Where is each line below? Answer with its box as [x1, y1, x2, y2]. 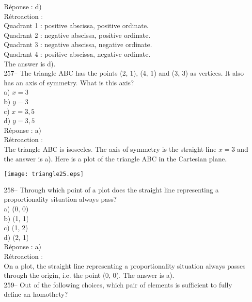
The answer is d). [4, 58, 56, 68]
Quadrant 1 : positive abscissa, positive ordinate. [4, 20, 149, 31]
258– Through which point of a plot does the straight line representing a [4, 184, 219, 194]
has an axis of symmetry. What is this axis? [4, 77, 134, 87]
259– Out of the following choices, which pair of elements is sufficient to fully [4, 279, 232, 289]
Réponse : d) [4, 1, 42, 11]
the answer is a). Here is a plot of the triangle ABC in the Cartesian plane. [4, 153, 227, 163]
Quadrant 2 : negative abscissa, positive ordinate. [4, 30, 151, 40]
